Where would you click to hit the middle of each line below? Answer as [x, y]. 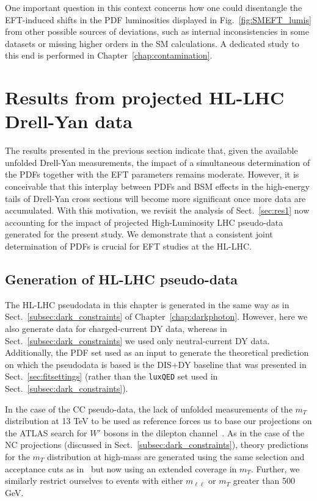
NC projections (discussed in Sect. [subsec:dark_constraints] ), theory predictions [157, 445]
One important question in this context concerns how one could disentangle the [154, 7]
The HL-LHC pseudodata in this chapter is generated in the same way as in [147, 304]
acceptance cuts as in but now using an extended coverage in [121, 468]
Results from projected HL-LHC [145, 97]
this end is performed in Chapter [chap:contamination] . [109, 55]
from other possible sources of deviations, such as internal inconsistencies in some [157, 31]
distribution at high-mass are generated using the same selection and [176, 457]
